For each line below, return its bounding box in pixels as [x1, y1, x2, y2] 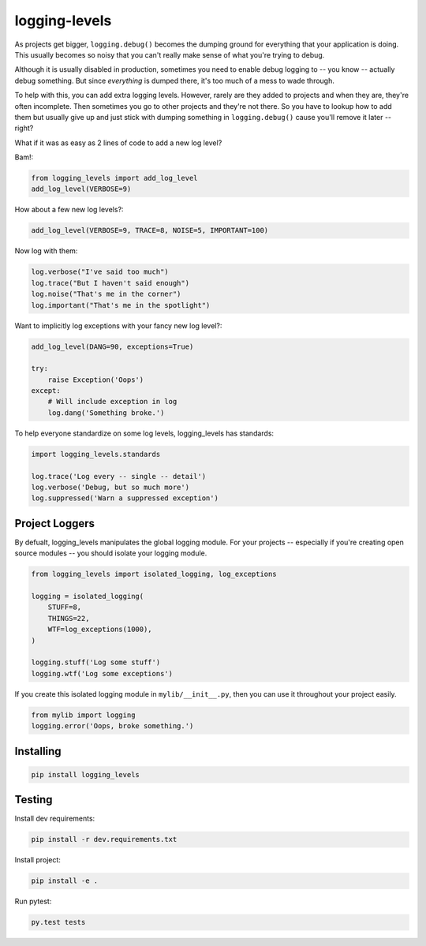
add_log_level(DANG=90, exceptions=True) [31, 342, 194, 351]
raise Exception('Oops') [47, 375, 144, 384]
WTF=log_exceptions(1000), [47, 625, 153, 634]
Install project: [14, 855, 61, 865]
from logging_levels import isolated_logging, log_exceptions [31, 570, 277, 579]
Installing [14, 744, 62, 757]
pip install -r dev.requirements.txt [31, 835, 177, 844]
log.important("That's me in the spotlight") [31, 301, 211, 309]
